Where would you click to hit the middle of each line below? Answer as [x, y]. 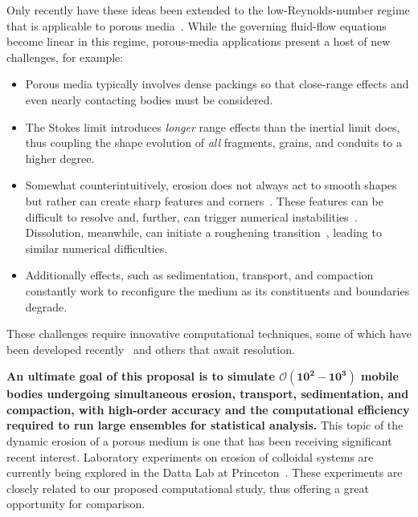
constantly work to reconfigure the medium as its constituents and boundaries [217, 290]
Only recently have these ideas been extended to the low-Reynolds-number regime [208, 10]
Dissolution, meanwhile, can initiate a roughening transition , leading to [203, 232]
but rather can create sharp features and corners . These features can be [204, 200]
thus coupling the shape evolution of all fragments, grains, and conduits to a [213, 142]
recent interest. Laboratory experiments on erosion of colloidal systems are [190, 456]
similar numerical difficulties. [96, 248]
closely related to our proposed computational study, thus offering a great [188, 488]
